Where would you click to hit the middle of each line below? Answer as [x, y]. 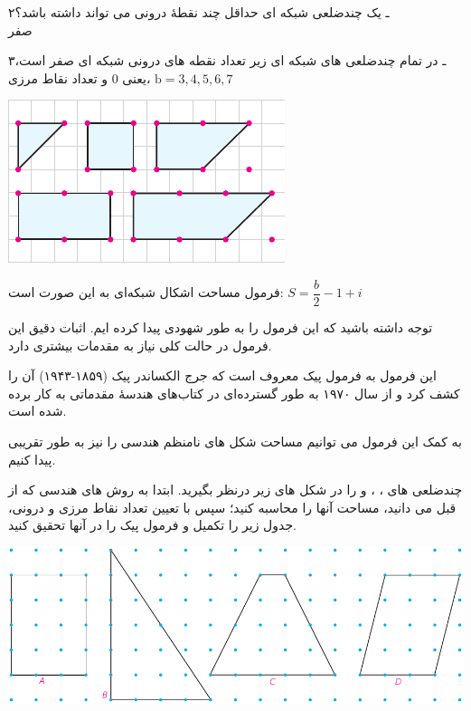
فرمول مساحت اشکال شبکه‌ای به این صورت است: [146, 292]
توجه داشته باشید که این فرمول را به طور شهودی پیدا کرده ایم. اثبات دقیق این [221, 327]
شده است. [38, 411]
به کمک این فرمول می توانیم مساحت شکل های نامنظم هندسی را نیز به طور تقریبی [235, 441]
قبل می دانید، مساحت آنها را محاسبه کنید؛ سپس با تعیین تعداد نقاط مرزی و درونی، [232, 507]
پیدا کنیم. [32, 459]
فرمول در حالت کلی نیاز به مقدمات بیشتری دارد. [140, 345]
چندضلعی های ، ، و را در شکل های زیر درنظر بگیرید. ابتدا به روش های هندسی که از [235, 490]
